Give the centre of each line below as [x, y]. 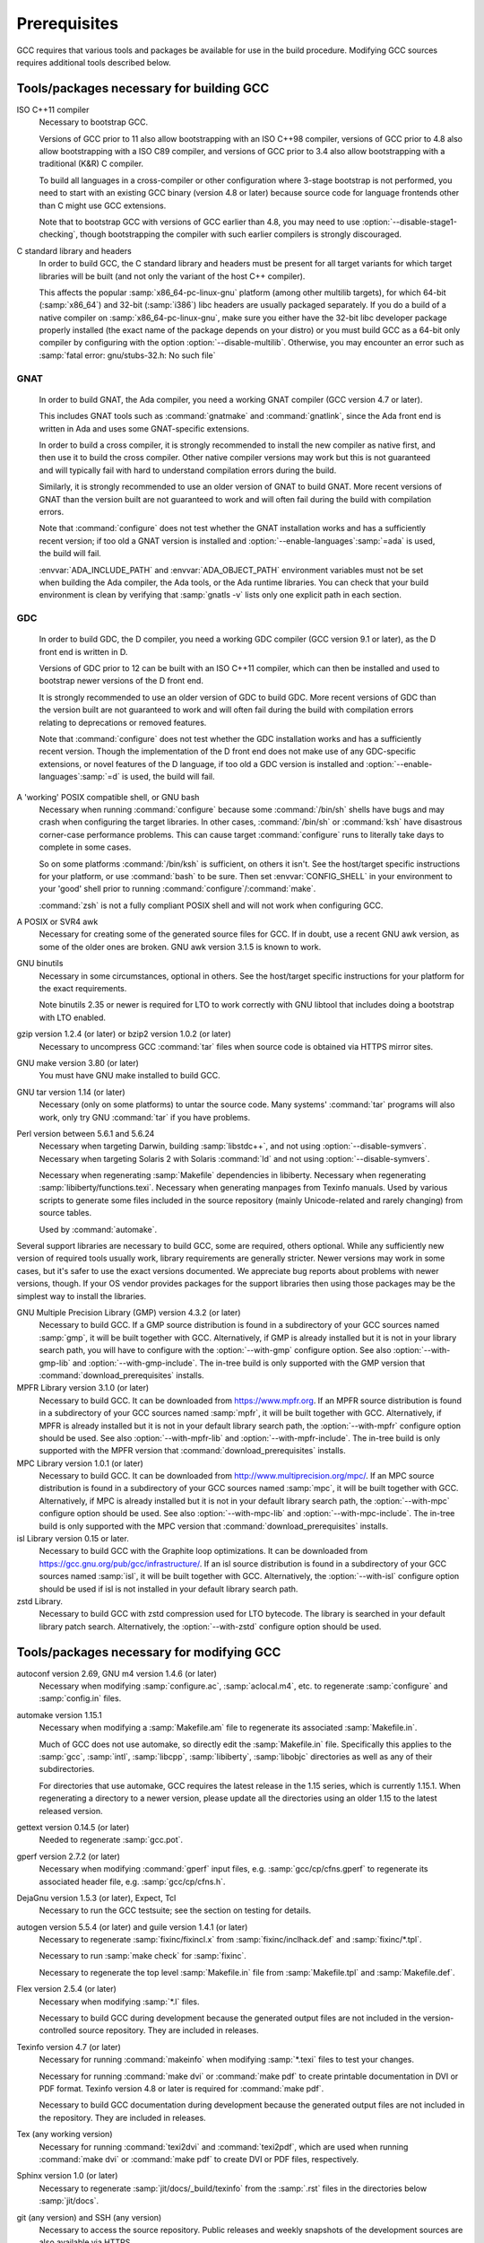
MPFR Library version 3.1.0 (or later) [83, 1388]
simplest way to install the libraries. [82, 1296]
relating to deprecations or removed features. [123, 722]
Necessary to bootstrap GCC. [93, 122]
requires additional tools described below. [94, 62]
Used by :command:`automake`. [98, 1229]
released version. [71, 1811]
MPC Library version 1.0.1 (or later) [80, 1463]
